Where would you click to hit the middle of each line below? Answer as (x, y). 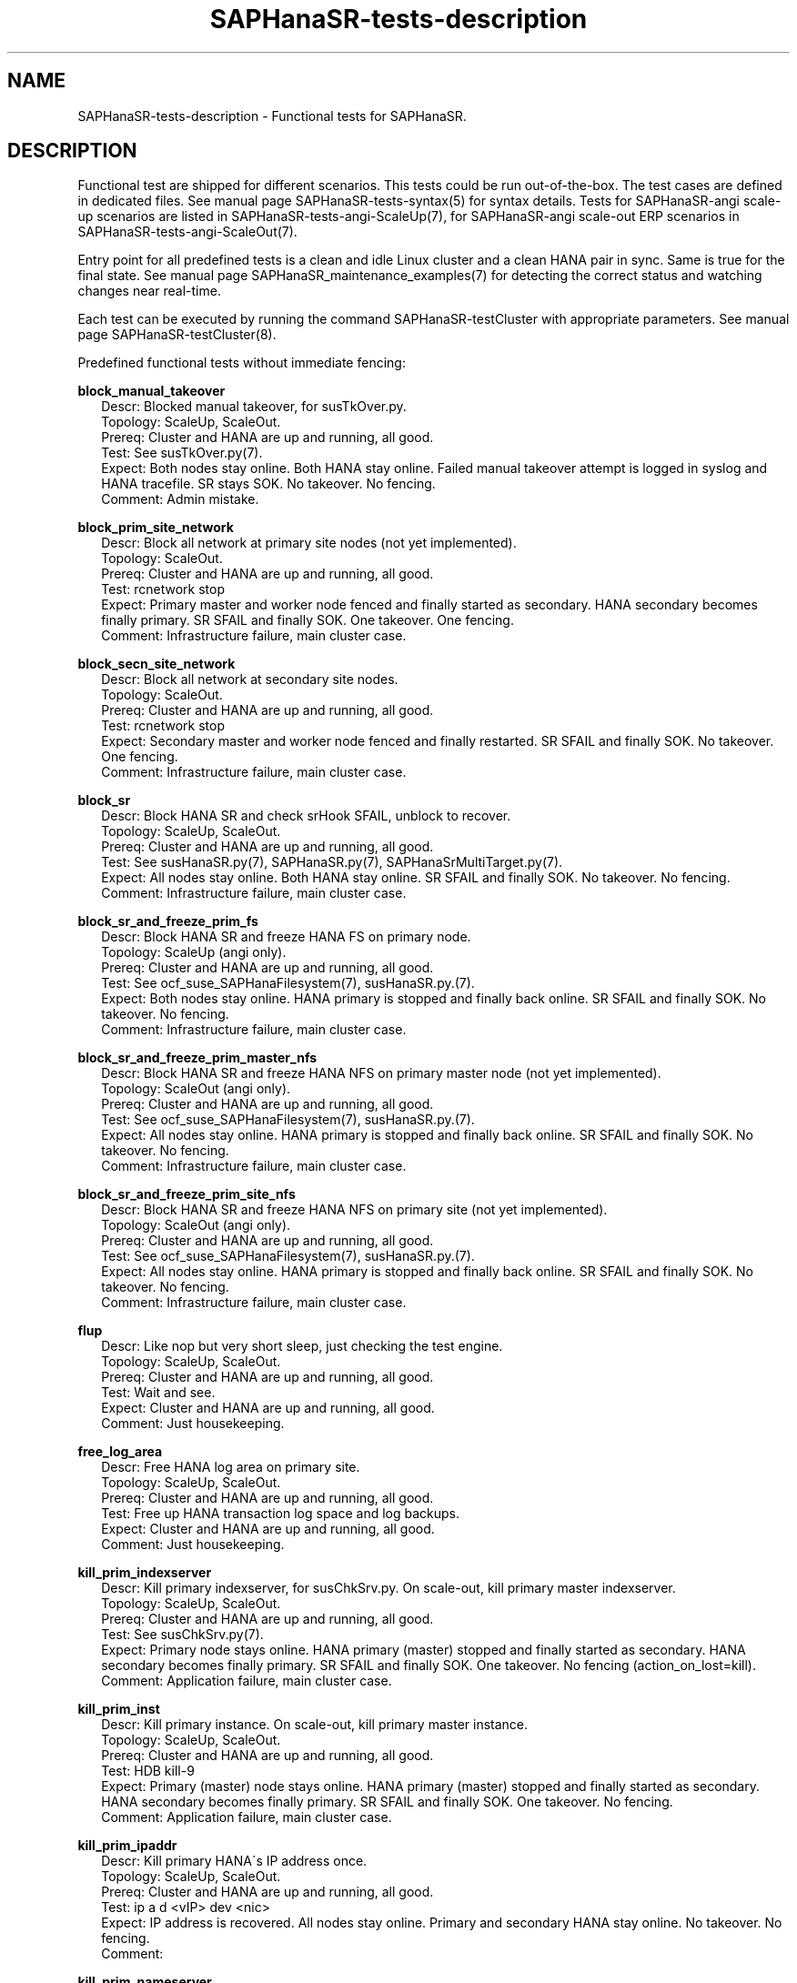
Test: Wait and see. (158, 1393)
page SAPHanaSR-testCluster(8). (177, 335)
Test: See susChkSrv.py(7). (182, 1635)
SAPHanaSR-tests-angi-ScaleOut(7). (187, 232)
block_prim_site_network (156, 528)
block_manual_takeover (151, 391)
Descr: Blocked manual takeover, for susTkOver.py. (254, 407)
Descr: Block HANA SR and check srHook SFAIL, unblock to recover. (306, 816)
